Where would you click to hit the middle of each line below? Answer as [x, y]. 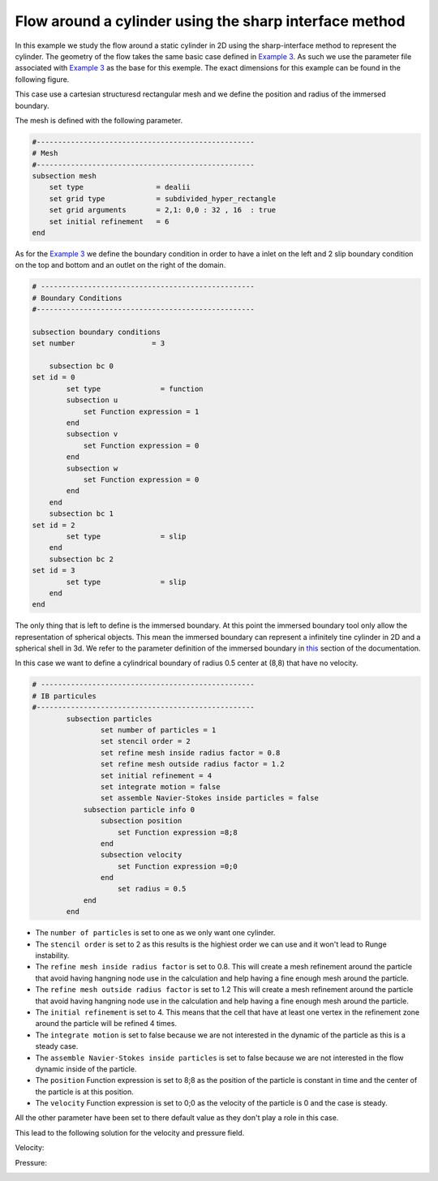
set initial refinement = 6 [109, 221]
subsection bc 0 [81, 366]
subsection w [92, 468]
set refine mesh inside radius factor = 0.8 [190, 753]
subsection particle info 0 [139, 810]
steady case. [57, 1046]
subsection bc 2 [81, 559]
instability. [52, 956]
